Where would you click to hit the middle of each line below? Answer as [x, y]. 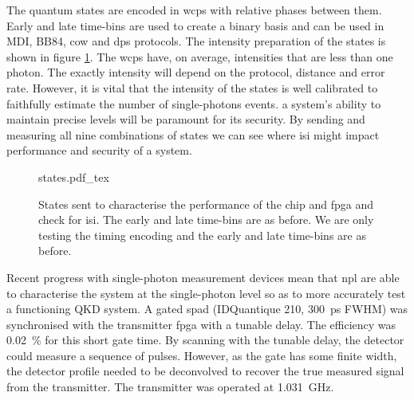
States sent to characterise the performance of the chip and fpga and [206, 204]
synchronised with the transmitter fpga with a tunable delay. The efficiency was [201, 324]
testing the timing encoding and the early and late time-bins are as [202, 235]
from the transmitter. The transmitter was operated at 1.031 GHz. [170, 387]
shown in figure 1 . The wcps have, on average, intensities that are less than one [200, 56]
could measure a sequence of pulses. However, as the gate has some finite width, [202, 355]
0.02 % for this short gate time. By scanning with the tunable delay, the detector [205, 340]
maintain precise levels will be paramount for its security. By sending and [186, 119]
